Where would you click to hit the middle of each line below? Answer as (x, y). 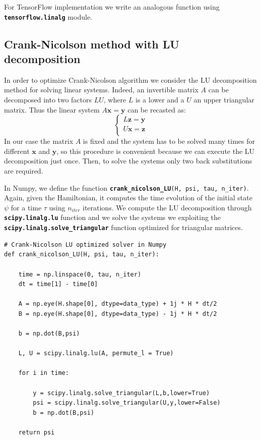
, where (115, 100)
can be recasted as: (157, 109)
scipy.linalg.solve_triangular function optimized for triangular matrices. (123, 227)
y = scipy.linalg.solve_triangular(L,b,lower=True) (121, 393)
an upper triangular (224, 100)
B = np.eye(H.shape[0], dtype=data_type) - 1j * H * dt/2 (118, 314)
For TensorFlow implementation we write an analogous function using (112, 7)
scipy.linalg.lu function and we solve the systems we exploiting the (113, 217)
